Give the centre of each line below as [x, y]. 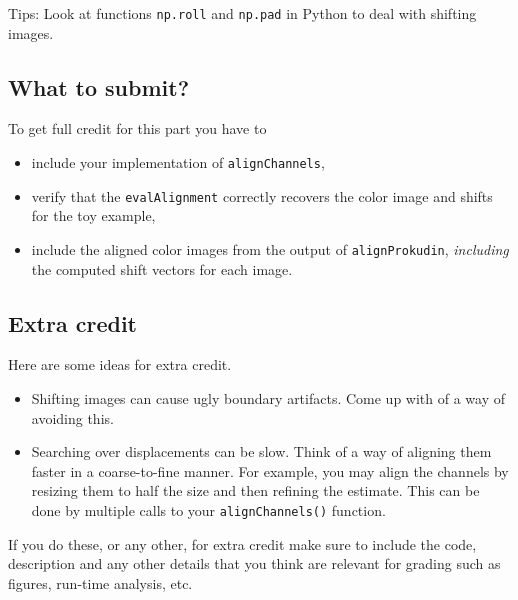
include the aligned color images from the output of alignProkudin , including [270, 248]
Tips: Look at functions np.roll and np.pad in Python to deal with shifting [242, 13]
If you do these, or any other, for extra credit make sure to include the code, [242, 543]
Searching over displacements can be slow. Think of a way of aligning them [261, 451]
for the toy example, [93, 215]
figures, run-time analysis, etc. [100, 582]
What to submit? [99, 86]
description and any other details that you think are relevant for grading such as [254, 563]
